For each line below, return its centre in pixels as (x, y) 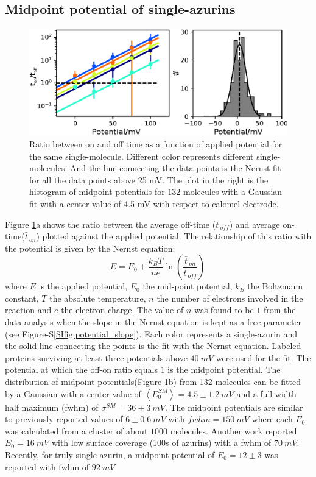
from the (279, 310)
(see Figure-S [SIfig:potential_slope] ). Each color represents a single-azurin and (151, 334)
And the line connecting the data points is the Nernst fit (175, 168)
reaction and (28, 310)
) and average (255, 224)
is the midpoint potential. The (224, 369)
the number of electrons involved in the (230, 298)
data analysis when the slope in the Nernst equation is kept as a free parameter (153, 322)
